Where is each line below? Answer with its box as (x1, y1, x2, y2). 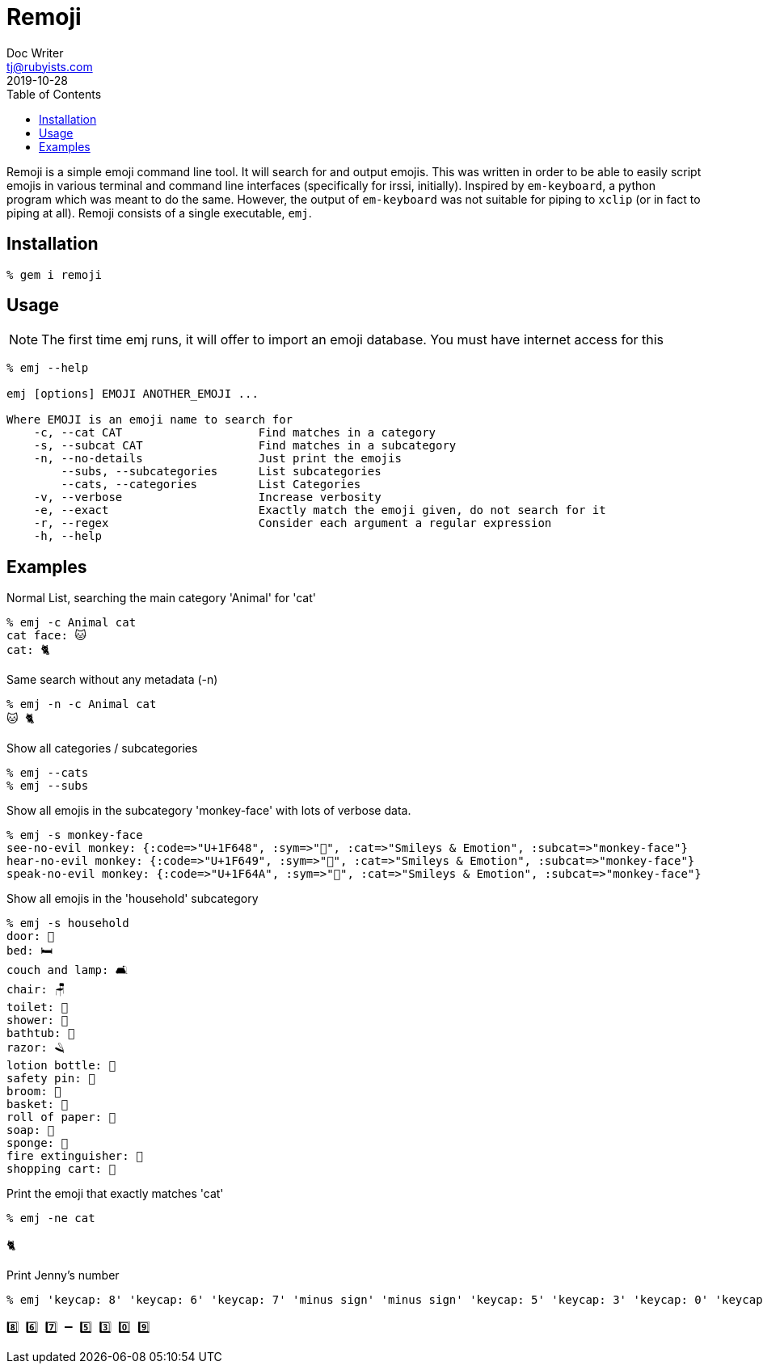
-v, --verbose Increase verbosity (33, 491, 381, 504)
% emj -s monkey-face (6, 828, 143, 842)
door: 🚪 (6, 929, 55, 943)
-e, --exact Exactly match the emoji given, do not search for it (33, 504, 606, 517)
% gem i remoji (6, 268, 103, 281)
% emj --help (6, 361, 89, 375)
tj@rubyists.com (6, 59, 93, 74)
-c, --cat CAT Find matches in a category (33, 426, 436, 440)
